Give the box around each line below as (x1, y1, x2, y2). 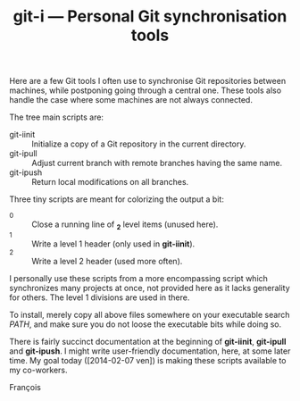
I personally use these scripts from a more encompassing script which (9, 272, 268, 283)
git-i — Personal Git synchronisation (12, 6, 287, 27)
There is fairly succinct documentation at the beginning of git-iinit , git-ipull (9, 336, 287, 347)
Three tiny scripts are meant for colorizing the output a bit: (9, 194, 225, 205)
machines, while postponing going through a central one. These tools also (9, 85, 282, 96)
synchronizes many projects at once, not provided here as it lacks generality (9, 282, 290, 293)
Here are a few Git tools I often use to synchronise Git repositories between (9, 76, 287, 87)
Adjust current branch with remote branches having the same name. (31, 158, 283, 169)
